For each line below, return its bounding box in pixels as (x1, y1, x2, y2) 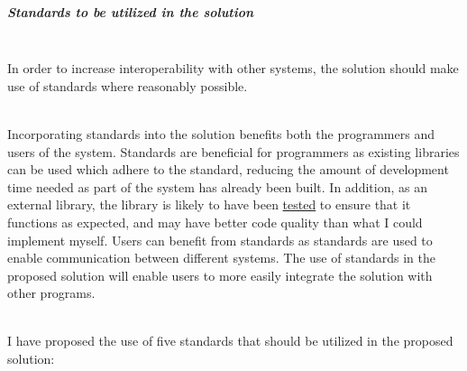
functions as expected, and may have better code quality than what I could (7, 212, 423, 231)
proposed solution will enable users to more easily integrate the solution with (7, 265, 433, 284)
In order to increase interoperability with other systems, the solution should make (7, 59, 459, 78)
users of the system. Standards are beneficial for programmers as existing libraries (7, 142, 460, 161)
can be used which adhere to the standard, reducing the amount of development (7, 160, 449, 179)
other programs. (7, 283, 96, 302)
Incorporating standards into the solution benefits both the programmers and (7, 124, 435, 143)
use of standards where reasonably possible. (7, 76, 248, 95)
